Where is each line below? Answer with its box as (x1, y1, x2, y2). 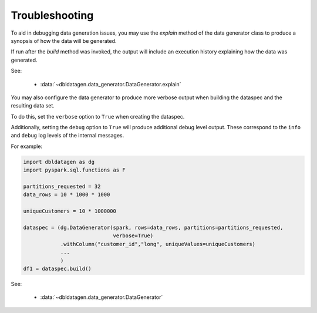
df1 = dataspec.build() (23, 265, 92, 272)
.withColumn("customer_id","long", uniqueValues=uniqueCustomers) (60, 241, 255, 247)
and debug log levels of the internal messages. (11, 132, 124, 139)
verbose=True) (113, 233, 154, 239)
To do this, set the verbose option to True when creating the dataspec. (11, 113, 185, 120)
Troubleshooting (11, 9, 94, 22)
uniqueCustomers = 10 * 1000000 (23, 208, 117, 214)
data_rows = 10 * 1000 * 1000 (23, 191, 110, 198)
